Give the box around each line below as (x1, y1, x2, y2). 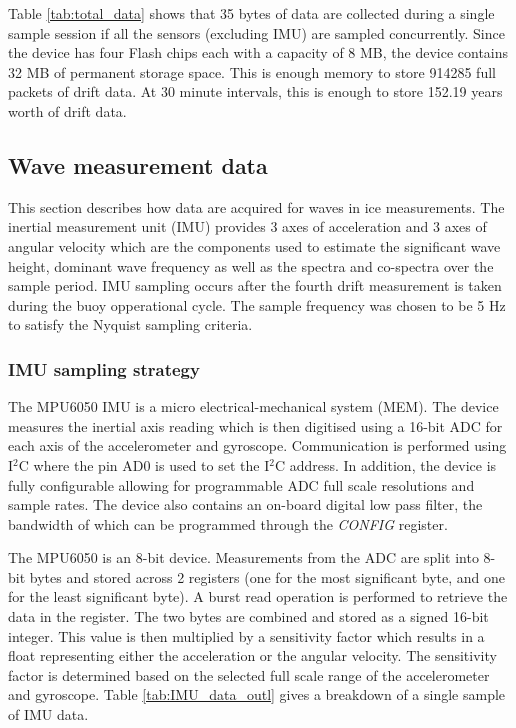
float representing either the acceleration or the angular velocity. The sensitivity (8, 645, 497, 666)
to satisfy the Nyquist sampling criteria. (8, 314, 253, 335)
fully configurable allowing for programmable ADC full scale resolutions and (8, 474, 475, 495)
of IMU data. (8, 704, 89, 725)
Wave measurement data (8, 149, 268, 180)
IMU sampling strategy (8, 356, 200, 381)
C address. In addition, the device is (274, 454, 497, 475)
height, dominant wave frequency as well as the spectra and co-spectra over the (8, 255, 494, 276)
